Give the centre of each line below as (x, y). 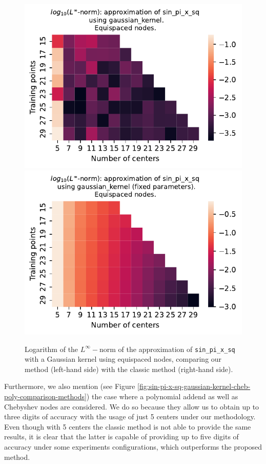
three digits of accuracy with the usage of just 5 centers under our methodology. (130, 416)
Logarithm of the (52, 349)
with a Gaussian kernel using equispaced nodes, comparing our (123, 359)
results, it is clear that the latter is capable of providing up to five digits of (121, 437)
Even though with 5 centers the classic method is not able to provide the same (128, 426)
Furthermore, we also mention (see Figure (70, 386)
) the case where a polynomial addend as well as (162, 396)
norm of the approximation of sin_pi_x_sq (167, 349)
